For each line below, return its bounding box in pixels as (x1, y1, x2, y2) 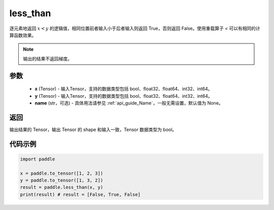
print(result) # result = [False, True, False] (20, 191, 141, 197)
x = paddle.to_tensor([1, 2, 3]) (20, 170, 104, 176)
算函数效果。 (9, 32, 37, 38)
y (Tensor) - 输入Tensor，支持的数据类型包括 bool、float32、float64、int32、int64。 (35, 93, 213, 99)
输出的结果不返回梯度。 (23, 56, 72, 62)
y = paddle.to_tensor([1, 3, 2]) (20, 177, 104, 183)
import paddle (20, 156, 55, 162)
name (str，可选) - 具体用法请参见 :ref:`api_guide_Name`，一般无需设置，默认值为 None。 (35, 100, 223, 106)
